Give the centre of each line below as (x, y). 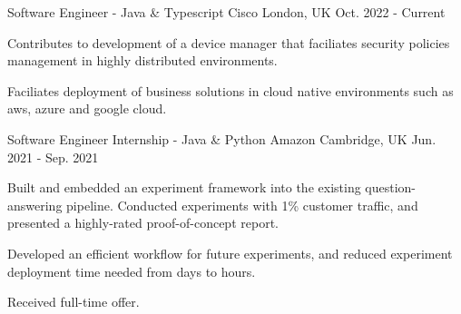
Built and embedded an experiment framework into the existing (184, 187)
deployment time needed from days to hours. (132, 271)
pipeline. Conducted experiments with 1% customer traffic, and (242, 205)
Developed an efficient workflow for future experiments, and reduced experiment (230, 253)
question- (391, 187)
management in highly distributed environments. (142, 60)
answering (35, 205)
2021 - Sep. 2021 (53, 157)
